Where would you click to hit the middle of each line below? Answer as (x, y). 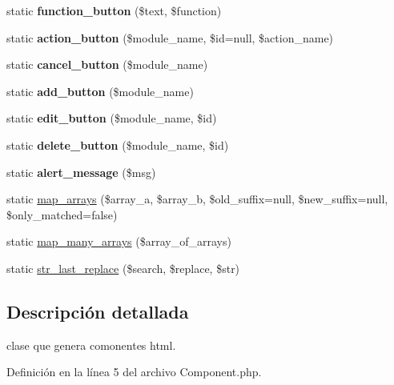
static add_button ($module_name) (100, 91)
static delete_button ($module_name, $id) (118, 144)
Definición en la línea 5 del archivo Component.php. (134, 372)
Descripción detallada (98, 311)
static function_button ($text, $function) (114, 10)
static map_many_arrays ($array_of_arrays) (119, 241)
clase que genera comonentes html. (91, 345)
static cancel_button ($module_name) (107, 64)
